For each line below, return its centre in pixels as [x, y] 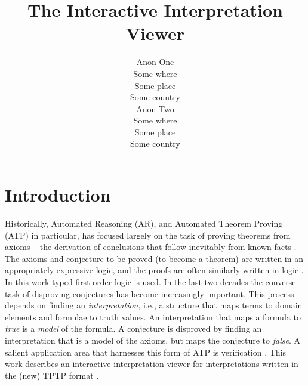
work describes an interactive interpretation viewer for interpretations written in [152, 364]
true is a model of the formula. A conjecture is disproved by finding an [133, 328]
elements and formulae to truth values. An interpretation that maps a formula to [153, 316]
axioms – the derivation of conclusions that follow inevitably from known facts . [151, 247]
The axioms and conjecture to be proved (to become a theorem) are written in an [154, 258]
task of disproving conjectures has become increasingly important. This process [150, 293]
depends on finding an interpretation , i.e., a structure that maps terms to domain [154, 305]
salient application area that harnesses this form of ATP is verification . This [146, 352]
